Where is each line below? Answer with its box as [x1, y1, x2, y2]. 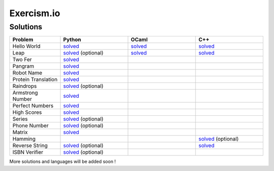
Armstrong [12, 89, 38, 96]
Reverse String [12, 142, 48, 149]
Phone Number [12, 122, 49, 129]
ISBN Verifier [12, 149, 44, 156]
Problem [12, 36, 33, 43]
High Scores [12, 109, 42, 116]
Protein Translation [12, 76, 58, 83]
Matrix [12, 129, 28, 136]
